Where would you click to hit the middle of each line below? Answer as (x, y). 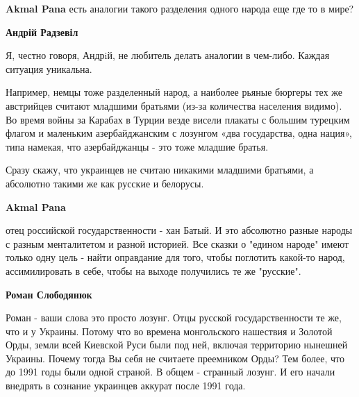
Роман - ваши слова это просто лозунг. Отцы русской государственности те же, (174, 318)
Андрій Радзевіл (42, 32)
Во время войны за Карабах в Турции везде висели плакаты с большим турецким (178, 119)
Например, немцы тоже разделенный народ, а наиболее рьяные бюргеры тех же (174, 92)
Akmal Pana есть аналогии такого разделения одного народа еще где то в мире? (180, 8)
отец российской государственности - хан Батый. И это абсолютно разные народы (179, 230)
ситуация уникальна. (49, 68)
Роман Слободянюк (49, 294)
